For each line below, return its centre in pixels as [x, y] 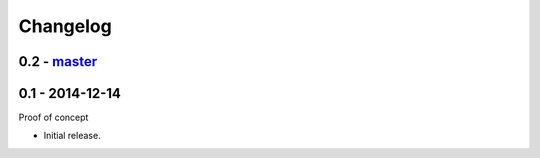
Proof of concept [53, 117]
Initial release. [72, 136]
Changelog [65, 26]
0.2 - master [58, 61]
